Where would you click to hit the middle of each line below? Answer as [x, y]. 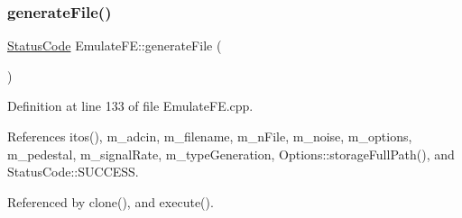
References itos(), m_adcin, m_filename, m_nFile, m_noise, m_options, [210, 136]
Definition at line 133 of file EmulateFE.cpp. [130, 106]
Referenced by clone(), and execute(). [111, 201]
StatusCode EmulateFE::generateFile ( [115, 45]
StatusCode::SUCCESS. [73, 172]
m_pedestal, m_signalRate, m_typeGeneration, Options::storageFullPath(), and [231, 154]
